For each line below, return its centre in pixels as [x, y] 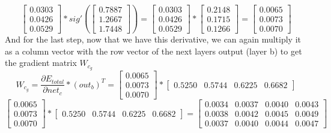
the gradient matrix [41, 63]
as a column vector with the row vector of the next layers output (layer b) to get [153, 51]
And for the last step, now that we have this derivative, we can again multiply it [153, 39]
